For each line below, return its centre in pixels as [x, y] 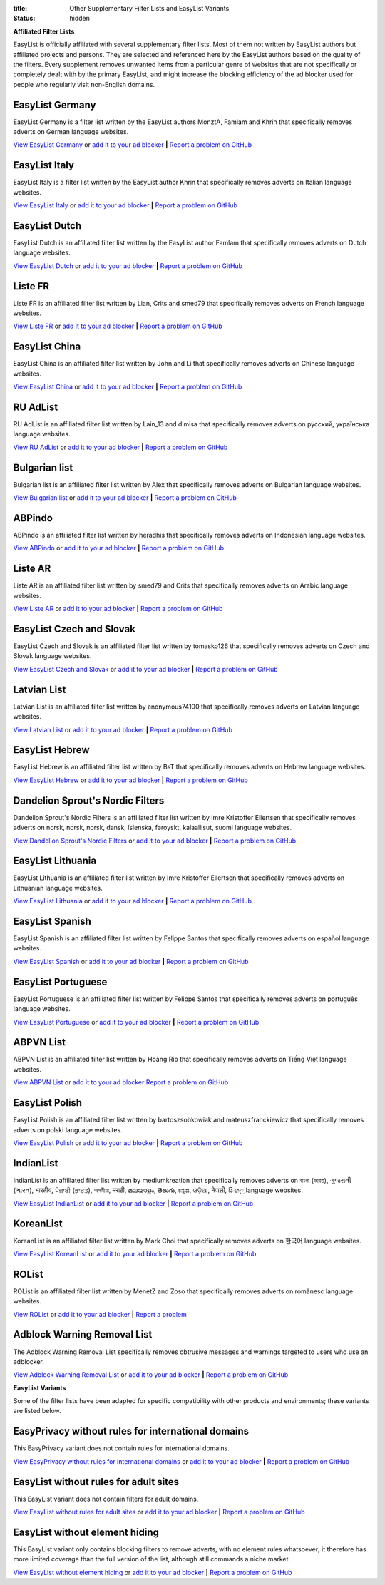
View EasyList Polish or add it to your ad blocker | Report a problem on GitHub [128, 1143]
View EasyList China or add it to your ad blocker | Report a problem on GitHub [128, 387]
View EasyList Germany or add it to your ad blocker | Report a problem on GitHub [133, 145]
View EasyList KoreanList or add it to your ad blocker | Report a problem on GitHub [135, 1253]
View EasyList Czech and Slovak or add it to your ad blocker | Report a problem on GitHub [145, 669]
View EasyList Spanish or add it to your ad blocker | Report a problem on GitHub [131, 961]
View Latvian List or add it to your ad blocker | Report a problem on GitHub [123, 729]
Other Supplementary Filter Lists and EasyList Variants [149, 8]
